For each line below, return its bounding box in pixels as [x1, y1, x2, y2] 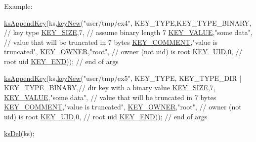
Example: [4, 1, 33, 11]
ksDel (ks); [4, 128, 35, 138]
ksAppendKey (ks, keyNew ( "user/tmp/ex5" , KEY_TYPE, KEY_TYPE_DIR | [4, 72, 242, 83]
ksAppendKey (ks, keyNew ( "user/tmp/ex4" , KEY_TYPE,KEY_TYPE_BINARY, [4, 17, 252, 28]
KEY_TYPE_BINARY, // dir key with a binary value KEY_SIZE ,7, [4, 82, 215, 93]
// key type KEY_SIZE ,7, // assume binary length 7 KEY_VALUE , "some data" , [4, 27, 253, 37]
